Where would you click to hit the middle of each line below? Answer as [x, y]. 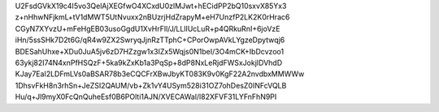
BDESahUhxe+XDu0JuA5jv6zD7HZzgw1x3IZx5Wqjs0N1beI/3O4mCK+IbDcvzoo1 [150, 51]
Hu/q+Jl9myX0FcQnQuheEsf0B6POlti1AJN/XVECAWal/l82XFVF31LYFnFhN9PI [146, 97]
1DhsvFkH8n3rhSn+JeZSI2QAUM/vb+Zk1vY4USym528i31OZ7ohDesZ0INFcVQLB [151, 85]
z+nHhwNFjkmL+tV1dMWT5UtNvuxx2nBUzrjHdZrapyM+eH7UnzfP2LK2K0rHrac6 [152, 17]
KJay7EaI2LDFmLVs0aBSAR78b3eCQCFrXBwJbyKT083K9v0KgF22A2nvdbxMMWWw [160, 74]
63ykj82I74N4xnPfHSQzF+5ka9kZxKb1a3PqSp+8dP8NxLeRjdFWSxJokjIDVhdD [149, 62]
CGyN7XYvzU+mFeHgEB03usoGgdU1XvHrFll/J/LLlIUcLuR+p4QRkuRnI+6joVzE [148, 28]
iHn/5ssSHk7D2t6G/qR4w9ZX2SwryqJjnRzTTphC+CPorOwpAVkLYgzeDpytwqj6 [150, 40]
